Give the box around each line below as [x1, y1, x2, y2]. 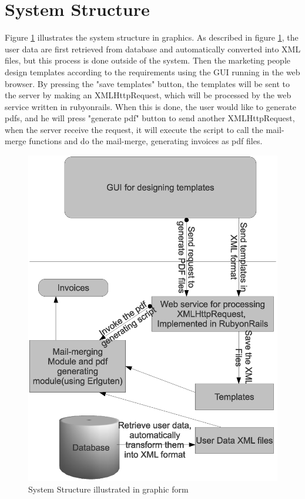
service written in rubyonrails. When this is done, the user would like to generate [5, 100, 297, 112]
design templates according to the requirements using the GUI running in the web [5, 65, 300, 78]
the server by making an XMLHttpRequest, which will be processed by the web [5, 89, 291, 101]
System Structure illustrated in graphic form [28, 483, 189, 495]
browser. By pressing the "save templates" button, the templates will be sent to [5, 77, 290, 89]
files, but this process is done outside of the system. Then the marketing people [5, 54, 290, 66]
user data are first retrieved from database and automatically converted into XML [5, 42, 301, 55]
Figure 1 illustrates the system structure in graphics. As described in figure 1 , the [5, 31, 299, 44]
